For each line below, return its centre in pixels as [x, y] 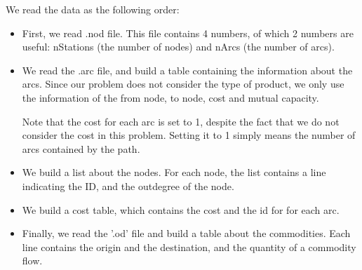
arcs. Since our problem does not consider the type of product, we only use [183, 84]
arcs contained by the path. [81, 148]
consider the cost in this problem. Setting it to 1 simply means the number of [189, 135]
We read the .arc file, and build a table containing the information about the [187, 70]
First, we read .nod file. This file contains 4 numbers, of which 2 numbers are [188, 33]
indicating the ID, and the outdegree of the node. [128, 185]
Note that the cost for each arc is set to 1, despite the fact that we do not [181, 121]
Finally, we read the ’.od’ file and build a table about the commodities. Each [186, 233]
